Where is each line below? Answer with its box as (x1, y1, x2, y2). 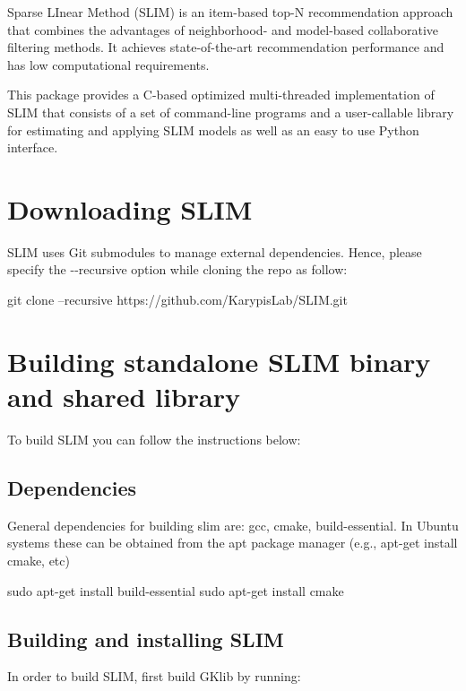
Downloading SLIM (7, 190, 253, 227)
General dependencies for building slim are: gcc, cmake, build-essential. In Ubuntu (7, 515, 459, 534)
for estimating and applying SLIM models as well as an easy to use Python (7, 120, 419, 139)
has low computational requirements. (7, 55, 210, 73)
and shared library (7, 378, 241, 415)
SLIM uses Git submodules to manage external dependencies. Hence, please (7, 242, 422, 261)
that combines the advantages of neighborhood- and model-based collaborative (7, 20, 438, 39)
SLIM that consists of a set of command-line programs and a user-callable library (7, 102, 454, 121)
